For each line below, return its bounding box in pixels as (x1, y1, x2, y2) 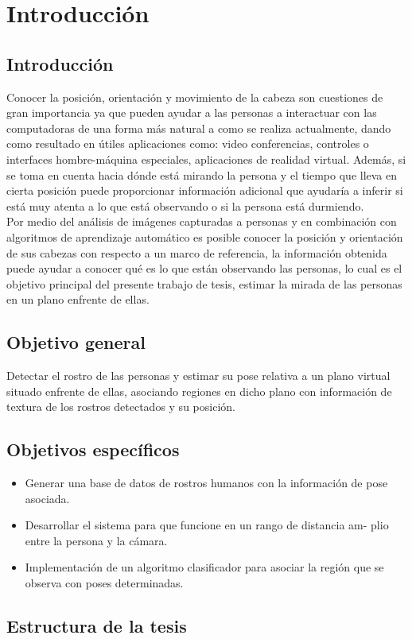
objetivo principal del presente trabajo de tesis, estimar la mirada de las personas (6, 275, 402, 292)
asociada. (25, 490, 70, 506)
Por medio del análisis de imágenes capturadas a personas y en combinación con (6, 213, 397, 230)
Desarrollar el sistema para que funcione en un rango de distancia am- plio (25, 517, 389, 533)
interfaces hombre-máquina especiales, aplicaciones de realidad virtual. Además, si (6, 150, 406, 167)
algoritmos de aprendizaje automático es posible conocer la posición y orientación (6, 228, 403, 245)
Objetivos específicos (6, 437, 180, 462)
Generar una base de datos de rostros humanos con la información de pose (25, 474, 388, 491)
